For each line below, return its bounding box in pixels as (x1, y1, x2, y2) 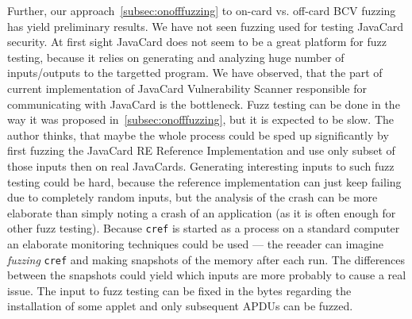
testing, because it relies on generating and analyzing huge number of (7, 48, 345, 65)
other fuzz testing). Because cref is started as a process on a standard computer (7, 220, 400, 236)
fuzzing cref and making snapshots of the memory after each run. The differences (7, 251, 406, 267)
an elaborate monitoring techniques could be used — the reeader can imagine (7, 235, 383, 252)
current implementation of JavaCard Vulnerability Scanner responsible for (7, 79, 367, 96)
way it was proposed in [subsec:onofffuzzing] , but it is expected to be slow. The (7, 111, 394, 128)
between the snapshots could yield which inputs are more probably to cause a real (7, 267, 406, 283)
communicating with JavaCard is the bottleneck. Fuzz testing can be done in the (7, 95, 400, 112)
